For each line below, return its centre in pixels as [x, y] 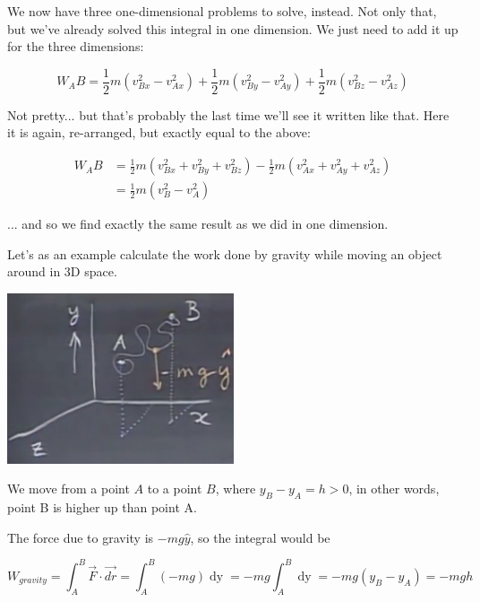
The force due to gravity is [81, 537]
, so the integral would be [260, 537]
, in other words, [394, 489]
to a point [175, 489]
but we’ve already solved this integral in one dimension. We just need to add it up [233, 28]
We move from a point [69, 489]
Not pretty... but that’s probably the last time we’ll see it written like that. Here [228, 114]
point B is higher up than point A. [102, 507]
